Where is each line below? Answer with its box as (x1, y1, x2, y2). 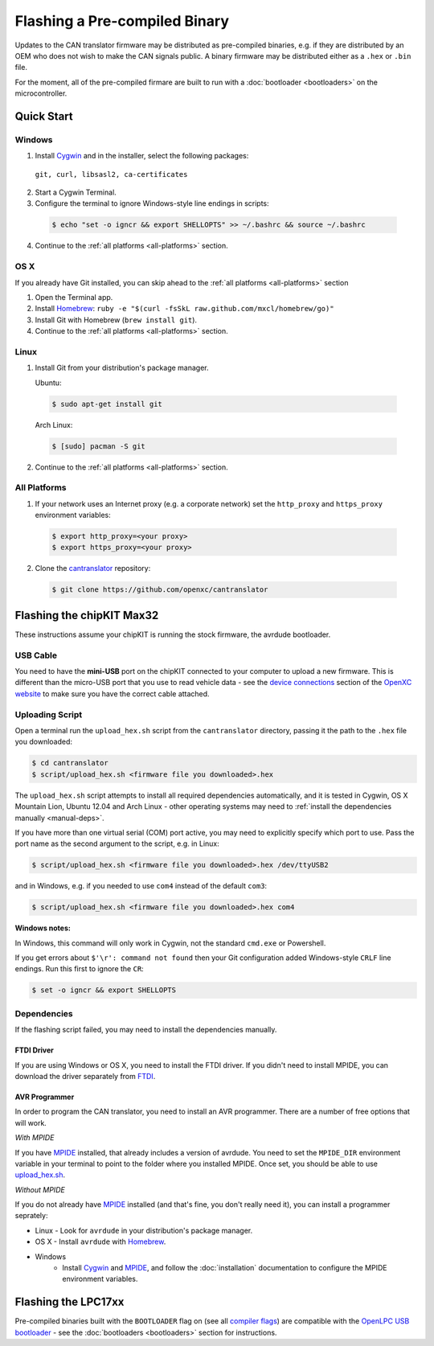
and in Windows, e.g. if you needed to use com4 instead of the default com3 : (14, 881, 268, 891)
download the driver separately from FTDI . (14, 1071, 156, 1081)
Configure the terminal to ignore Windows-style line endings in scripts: (35, 199, 269, 208)
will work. (14, 1118, 47, 1127)
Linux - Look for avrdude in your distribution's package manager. (35, 1225, 253, 1235)
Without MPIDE (14, 1184, 66, 1194)
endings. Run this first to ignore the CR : (14, 964, 144, 974)
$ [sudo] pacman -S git (51, 441, 146, 450)
